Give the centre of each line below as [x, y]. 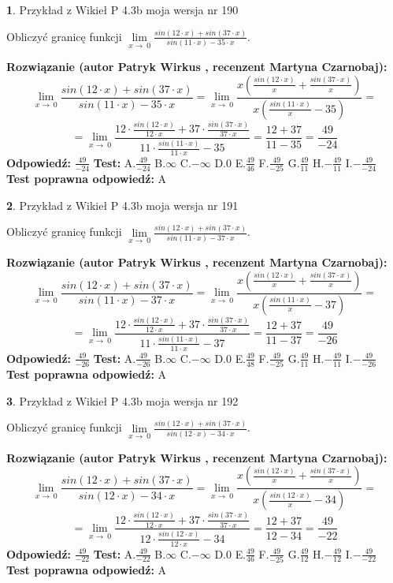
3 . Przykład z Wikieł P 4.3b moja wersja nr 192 [122, 400]
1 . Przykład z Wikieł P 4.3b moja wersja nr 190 [122, 9]
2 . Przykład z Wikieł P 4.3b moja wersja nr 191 [122, 205]
